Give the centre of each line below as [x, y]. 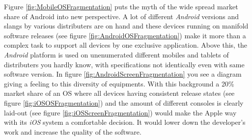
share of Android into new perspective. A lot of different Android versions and [121, 16]
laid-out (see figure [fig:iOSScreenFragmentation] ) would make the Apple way [120, 112]
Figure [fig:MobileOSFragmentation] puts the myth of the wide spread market [121, 6]
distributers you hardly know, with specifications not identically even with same [124, 64]
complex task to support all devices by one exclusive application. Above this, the [126, 45]
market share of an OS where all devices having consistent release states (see [119, 93]
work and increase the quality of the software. [73, 131]
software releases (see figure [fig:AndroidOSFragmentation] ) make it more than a [125, 35]
